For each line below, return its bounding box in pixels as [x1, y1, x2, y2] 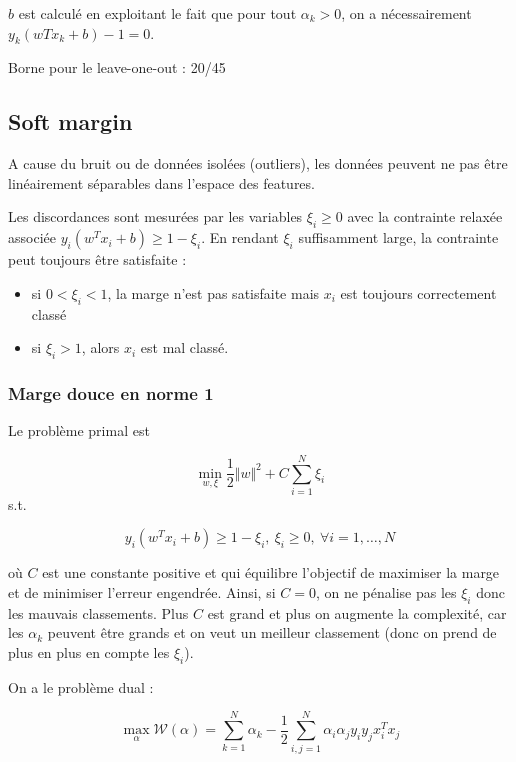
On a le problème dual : [8, 676, 154, 697]
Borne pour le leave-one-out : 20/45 [8, 57, 226, 78]
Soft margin [8, 106, 133, 137]
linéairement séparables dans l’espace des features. [8, 172, 315, 193]
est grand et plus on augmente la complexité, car [207, 602, 507, 623]
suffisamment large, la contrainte [298, 227, 499, 248]
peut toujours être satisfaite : [8, 249, 187, 270]
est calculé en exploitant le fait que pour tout [18, 3, 297, 23]
